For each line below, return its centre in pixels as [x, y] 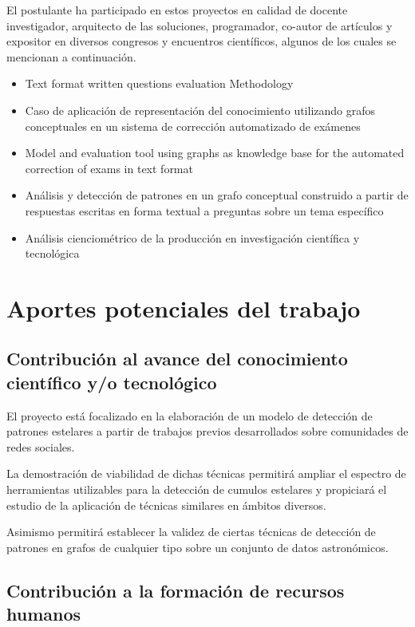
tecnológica [52, 253]
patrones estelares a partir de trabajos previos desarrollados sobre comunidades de [207, 431]
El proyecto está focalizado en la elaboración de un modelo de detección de [190, 415]
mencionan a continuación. [71, 56]
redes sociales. [41, 446]
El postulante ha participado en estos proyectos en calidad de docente [177, 10]
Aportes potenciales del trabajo [184, 308]
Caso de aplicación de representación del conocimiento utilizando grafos [200, 110]
